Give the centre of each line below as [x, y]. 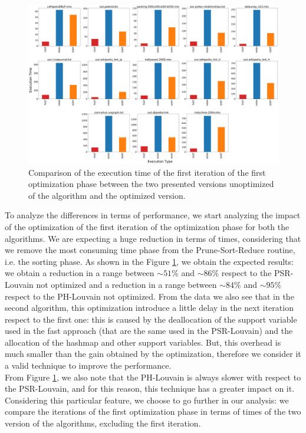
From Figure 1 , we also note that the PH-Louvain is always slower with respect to [153, 377]
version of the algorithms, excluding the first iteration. [103, 423]
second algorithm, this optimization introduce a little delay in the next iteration [149, 308]
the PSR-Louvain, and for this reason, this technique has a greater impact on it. [150, 388]
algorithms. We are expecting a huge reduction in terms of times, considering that [153, 238]
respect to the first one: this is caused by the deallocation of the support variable [151, 319]
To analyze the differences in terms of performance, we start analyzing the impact [153, 215]
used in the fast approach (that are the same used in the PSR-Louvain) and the [149, 331]
